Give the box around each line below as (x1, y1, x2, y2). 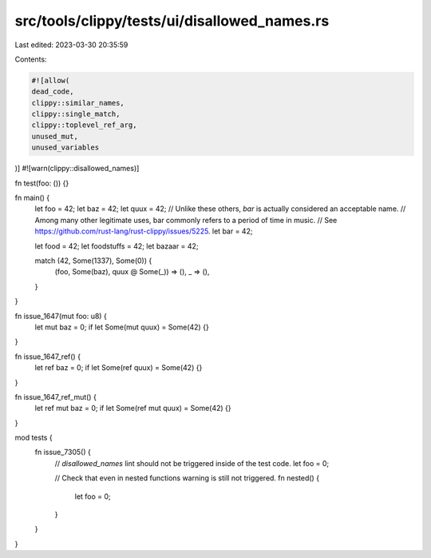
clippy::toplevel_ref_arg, (31, 121, 137, 130)
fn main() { (14, 193, 50, 203)
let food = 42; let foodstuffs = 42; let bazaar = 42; (34, 241, 199, 251)
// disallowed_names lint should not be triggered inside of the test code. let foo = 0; (54, 458, 330, 468)
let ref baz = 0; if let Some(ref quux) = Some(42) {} (34, 363, 203, 373)
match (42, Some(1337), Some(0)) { (34, 256, 152, 265)
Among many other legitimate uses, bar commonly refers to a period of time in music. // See (34, 215, 338, 225)
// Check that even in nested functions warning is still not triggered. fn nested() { (54, 473, 319, 483)
